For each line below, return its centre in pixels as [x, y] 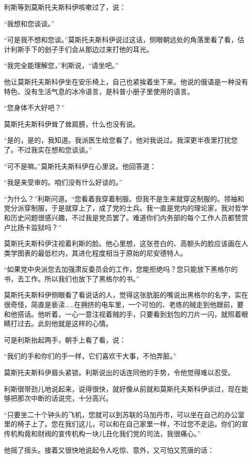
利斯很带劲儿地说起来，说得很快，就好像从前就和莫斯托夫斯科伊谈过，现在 [123, 388]
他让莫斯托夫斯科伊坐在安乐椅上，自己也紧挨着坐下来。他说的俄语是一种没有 [126, 81]
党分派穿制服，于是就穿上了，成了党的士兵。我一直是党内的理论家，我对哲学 [126, 208]
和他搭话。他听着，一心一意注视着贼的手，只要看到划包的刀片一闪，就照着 [123, 314]
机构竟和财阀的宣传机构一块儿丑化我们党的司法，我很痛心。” [105, 433]
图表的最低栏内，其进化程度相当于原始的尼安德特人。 [102, 253]
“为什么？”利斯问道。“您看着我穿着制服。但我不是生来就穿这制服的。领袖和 [124, 198]
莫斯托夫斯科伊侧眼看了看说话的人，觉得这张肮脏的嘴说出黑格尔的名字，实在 [126, 295]
